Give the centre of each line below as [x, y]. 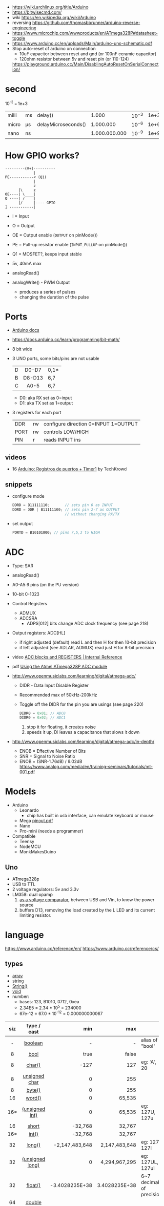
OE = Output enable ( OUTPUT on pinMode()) [55, 235]
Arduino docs [26, 330]
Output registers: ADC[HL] [39, 633]
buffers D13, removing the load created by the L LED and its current [87, 910]
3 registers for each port [37, 413]
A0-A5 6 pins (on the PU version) [45, 584]
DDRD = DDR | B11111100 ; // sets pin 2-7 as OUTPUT [66, 509]
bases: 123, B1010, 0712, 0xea [49, 1001]
